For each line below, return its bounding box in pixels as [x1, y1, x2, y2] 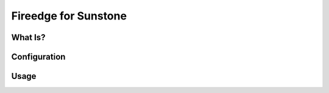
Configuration [11, 52, 66, 62]
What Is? [11, 32, 46, 43]
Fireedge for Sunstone [11, 9, 127, 22]
